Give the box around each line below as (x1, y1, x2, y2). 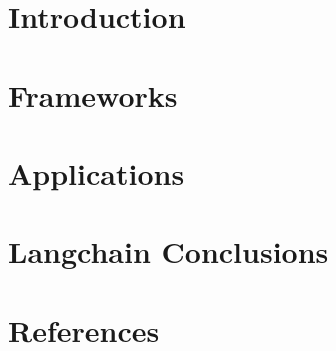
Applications (8, 152, 185, 193)
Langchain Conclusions (8, 231, 329, 272)
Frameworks (8, 74, 178, 115)
